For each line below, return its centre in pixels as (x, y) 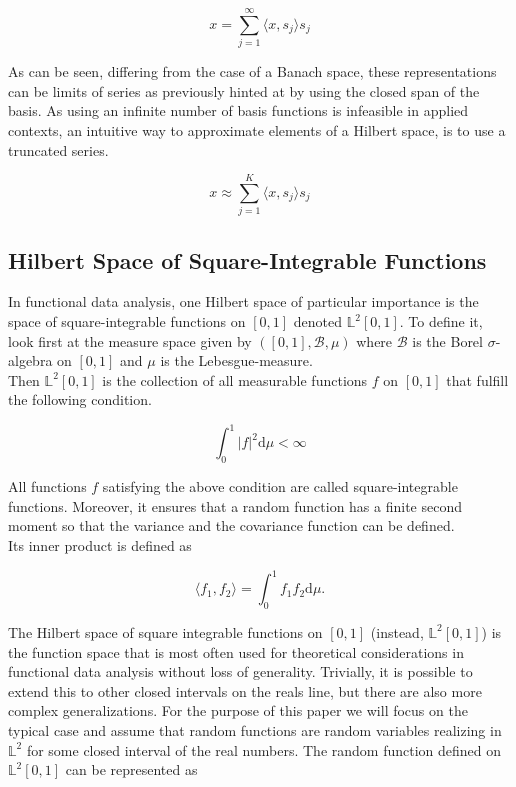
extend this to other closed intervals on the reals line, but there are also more (245, 690)
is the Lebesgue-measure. (236, 360)
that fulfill (477, 379)
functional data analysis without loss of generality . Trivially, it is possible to (240, 671)
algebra (30, 360)
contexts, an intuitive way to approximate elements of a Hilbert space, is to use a (257, 129)
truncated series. (58, 149)
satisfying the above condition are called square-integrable (280, 486)
